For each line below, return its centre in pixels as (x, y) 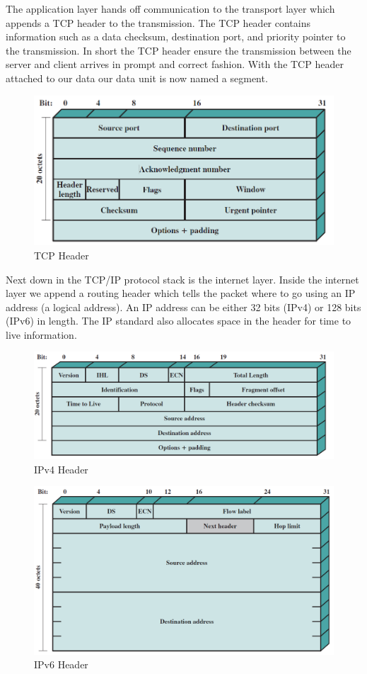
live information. (41, 334)
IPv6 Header (61, 664)
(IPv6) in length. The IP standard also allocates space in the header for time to (179, 321)
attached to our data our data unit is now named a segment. (137, 78)
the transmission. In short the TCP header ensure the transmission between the (179, 50)
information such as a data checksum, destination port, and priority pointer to (176, 36)
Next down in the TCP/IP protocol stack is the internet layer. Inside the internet (182, 279)
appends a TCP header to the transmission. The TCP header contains (158, 22)
